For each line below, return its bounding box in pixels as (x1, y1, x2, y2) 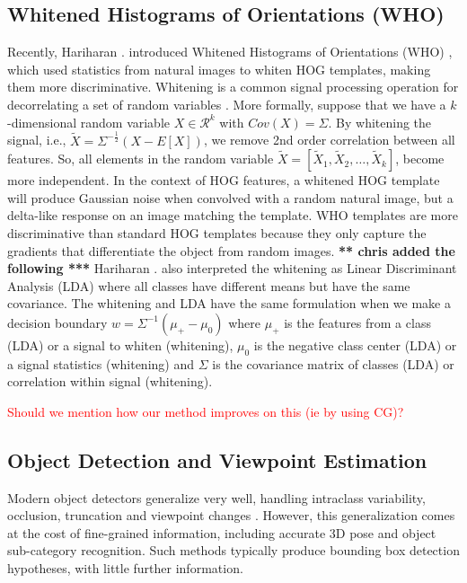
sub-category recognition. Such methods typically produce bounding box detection (7, 541, 460, 560)
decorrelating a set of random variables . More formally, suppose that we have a (7, 94, 446, 113)
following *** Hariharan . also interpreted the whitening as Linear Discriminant (7, 259, 457, 278)
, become (395, 149, 445, 168)
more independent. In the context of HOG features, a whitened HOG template (7, 171, 440, 190)
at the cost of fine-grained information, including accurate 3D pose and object (7, 523, 436, 542)
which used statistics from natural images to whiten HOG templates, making (7, 59, 431, 78)
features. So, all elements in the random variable (7, 149, 274, 168)
